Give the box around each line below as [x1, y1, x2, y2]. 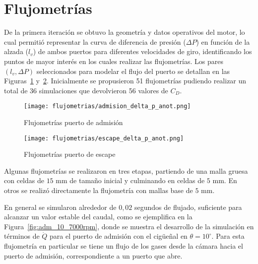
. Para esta [211, 231, 245, 241]
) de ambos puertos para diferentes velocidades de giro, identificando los [33, 46, 252, 57]
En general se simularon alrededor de [4, 201, 117, 212]
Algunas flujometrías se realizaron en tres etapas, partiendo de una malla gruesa [4, 165, 248, 176]
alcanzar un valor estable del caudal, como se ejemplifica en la [4, 211, 193, 222]
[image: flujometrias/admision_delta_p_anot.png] [24, 103, 191, 110]
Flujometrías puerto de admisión [24, 117, 123, 127]
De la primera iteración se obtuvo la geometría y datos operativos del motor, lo [4, 27, 245, 37]
